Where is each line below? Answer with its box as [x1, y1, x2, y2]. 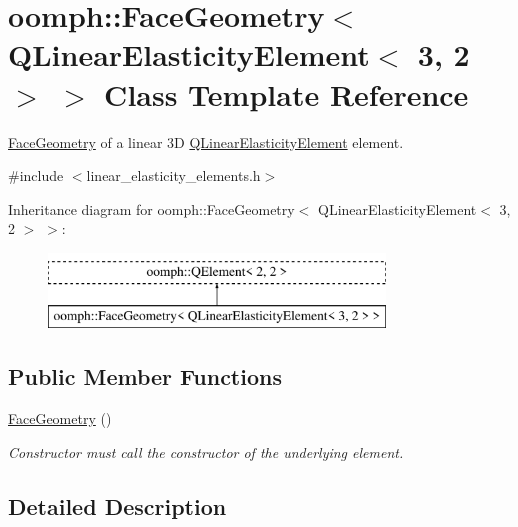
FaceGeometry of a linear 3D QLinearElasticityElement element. [8, 131, 404, 152]
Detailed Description [8, 490, 227, 521]
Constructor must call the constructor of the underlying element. [8, 441, 404, 462]
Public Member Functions [8, 361, 282, 392]
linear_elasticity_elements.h [86, 165, 261, 186]
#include [8, 165, 64, 186]
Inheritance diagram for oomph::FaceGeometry [8, 198, 295, 219]
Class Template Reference [104, 73, 469, 114]
